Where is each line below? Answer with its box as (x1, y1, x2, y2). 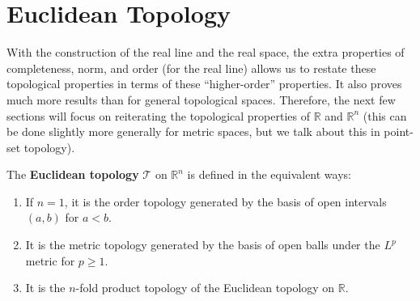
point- (384, 123, 414, 140)
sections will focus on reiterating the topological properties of (6, 107, 310, 124)
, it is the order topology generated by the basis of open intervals (64, 193, 387, 210)
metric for (25, 252, 75, 269)
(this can (363, 107, 407, 124)
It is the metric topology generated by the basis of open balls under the (25, 236, 380, 253)
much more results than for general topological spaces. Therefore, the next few (6, 91, 396, 108)
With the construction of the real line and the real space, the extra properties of (6, 44, 405, 61)
